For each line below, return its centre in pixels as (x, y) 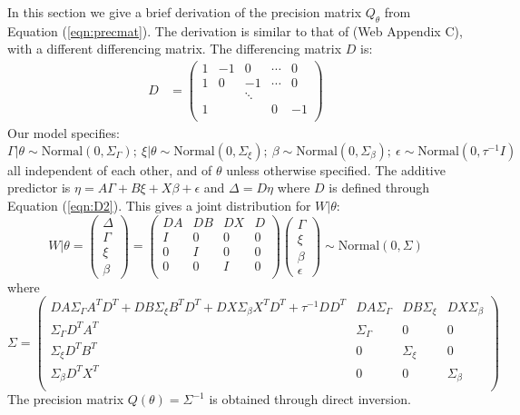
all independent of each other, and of (110, 169)
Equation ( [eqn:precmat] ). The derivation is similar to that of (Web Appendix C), (235, 30)
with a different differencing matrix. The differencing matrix (175, 49)
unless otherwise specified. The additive (336, 169)
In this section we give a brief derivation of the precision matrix (185, 12)
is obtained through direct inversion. (310, 399)
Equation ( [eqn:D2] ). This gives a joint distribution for (159, 206)
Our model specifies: (64, 133)
